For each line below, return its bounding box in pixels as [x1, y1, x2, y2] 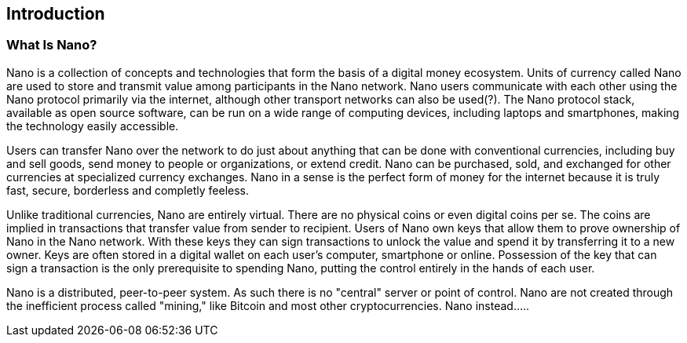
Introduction [6, 4, 105, 24]
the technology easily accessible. [6, 119, 179, 133]
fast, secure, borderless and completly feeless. [6, 183, 249, 197]
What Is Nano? [6, 37, 97, 53]
